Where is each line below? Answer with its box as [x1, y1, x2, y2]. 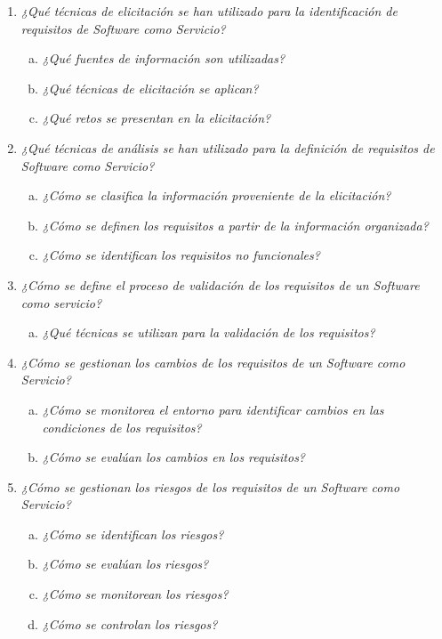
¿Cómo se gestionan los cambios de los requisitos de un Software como [20, 352, 406, 371]
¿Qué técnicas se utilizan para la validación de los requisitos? [42, 323, 375, 342]
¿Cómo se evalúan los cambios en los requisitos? [42, 448, 306, 466]
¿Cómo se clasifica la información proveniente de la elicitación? [42, 186, 391, 205]
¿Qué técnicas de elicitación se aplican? [42, 78, 259, 97]
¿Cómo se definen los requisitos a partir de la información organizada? [42, 215, 429, 234]
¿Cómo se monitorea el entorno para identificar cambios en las [42, 400, 384, 418]
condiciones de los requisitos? [42, 417, 202, 436]
